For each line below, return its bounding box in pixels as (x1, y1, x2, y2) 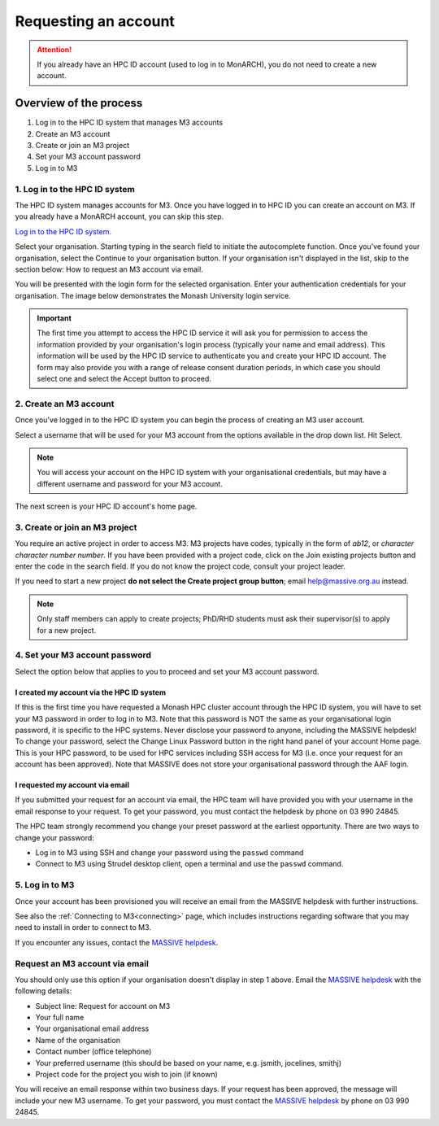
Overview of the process (15, 96, 143, 110)
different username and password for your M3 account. (37, 478, 223, 488)
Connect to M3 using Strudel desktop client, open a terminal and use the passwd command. (35, 859, 344, 869)
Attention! (37, 45, 72, 55)
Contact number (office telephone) (35, 1046, 152, 1057)
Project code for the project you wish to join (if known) (35, 1070, 219, 1079)
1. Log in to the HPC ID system (15, 183, 136, 194)
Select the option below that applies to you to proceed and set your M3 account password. (15, 666, 319, 676)
